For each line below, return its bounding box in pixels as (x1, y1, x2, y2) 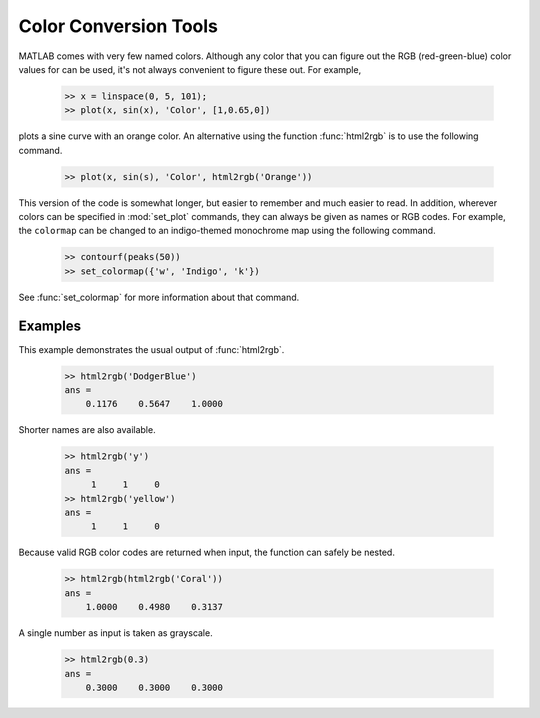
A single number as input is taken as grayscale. (18, 627, 214, 639)
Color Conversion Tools (18, 15, 219, 37)
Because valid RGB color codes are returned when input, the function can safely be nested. (18, 546, 395, 559)
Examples (18, 317, 82, 334)
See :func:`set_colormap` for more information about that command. (18, 291, 300, 303)
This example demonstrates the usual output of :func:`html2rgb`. (18, 343, 285, 355)
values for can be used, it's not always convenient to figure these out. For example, (18, 63, 362, 75)
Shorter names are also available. (18, 424, 156, 436)
